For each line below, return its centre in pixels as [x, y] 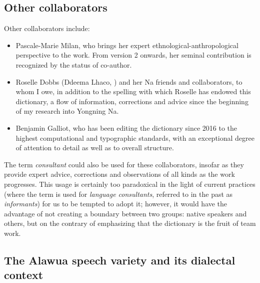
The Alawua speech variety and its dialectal [120, 260]
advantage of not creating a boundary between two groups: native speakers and [125, 213]
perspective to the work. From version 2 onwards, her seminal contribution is [133, 55]
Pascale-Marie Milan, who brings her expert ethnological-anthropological [127, 45]
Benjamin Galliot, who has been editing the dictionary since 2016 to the [126, 127]
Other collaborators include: [47, 28]
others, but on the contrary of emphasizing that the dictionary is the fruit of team [130, 223]
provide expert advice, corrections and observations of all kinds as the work [119, 174]
